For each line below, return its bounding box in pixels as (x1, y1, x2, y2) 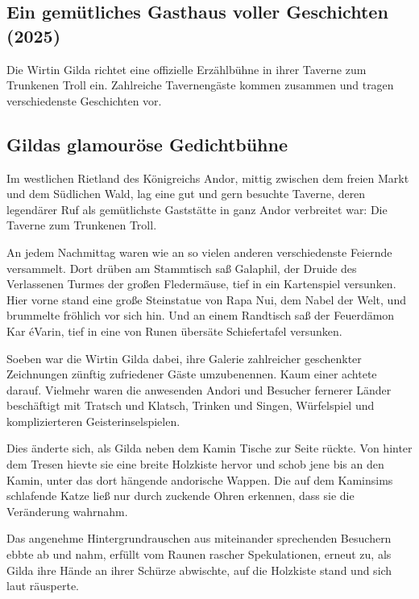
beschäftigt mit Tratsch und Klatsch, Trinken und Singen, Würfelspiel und (6, 397, 375, 414)
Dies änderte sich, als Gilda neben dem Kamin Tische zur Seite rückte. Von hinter (6, 440, 413, 456)
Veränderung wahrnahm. (6, 502, 128, 519)
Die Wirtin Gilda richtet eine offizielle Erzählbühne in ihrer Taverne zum (6, 60, 367, 77)
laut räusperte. (6, 577, 80, 594)
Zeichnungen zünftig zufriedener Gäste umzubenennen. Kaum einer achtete (6, 366, 377, 382)
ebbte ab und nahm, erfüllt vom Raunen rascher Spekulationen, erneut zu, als (6, 546, 392, 563)
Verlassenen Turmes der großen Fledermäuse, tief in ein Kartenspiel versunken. (6, 275, 396, 292)
